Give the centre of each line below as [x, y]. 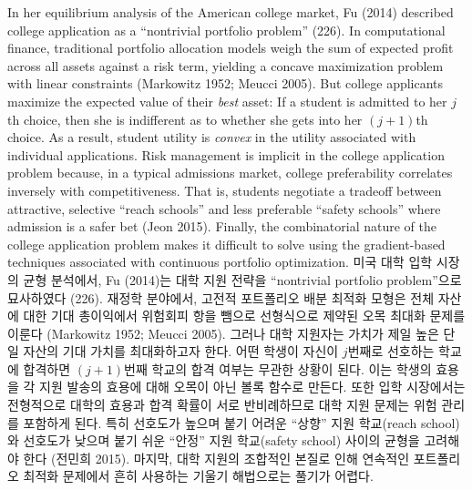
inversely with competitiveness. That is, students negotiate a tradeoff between [225, 190]
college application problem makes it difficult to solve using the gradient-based [226, 244]
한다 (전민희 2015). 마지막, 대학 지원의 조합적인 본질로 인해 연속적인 [216, 458]
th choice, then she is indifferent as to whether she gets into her [185, 119]
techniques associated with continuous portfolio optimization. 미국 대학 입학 [220, 262]
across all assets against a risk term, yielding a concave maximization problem [226, 65]
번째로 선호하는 [391, 351]
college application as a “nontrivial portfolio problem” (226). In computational [226, 30]
